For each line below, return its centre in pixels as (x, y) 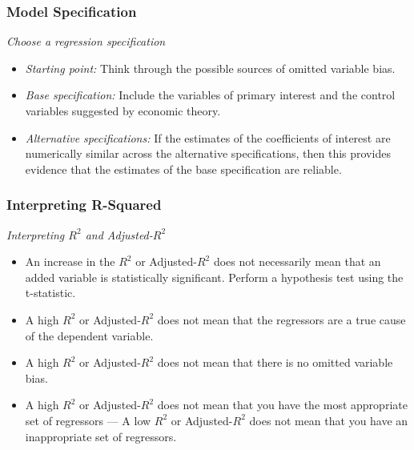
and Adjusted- (119, 234)
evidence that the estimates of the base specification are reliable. (183, 169)
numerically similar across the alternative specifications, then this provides (208, 153)
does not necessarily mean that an (297, 261)
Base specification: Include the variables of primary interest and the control (210, 95)
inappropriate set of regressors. (101, 436)
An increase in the (70, 261)
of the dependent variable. (89, 335)
